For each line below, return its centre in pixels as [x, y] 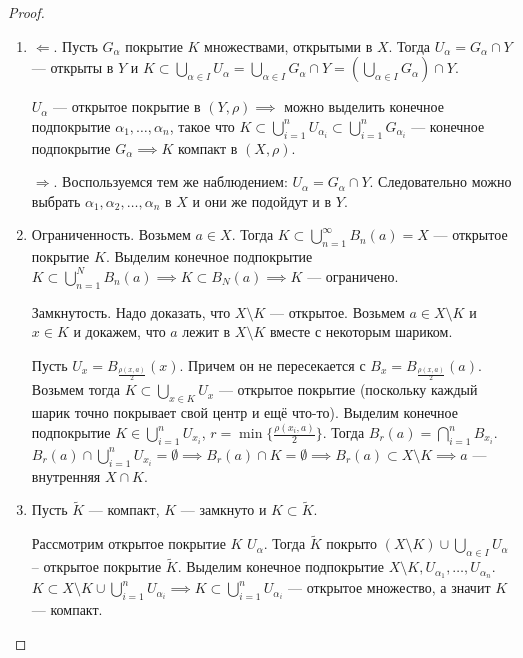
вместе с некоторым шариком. [361, 331]
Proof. [26, 12]
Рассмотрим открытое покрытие [128, 543]
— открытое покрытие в [127, 106]
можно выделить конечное [364, 106]
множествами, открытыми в [288, 45]
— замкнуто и [223, 509]
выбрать [56, 200]
